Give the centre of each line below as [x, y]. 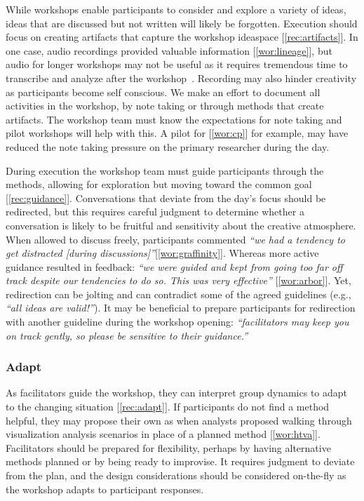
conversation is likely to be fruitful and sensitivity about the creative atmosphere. [181, 225]
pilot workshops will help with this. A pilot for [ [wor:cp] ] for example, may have [177, 133]
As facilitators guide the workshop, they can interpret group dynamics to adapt [177, 393]
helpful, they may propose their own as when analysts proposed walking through [179, 420]
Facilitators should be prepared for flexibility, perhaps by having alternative [168, 447]
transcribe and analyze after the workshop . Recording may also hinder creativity [181, 78]
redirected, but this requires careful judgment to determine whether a [155, 212]
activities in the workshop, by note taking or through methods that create [165, 106]
